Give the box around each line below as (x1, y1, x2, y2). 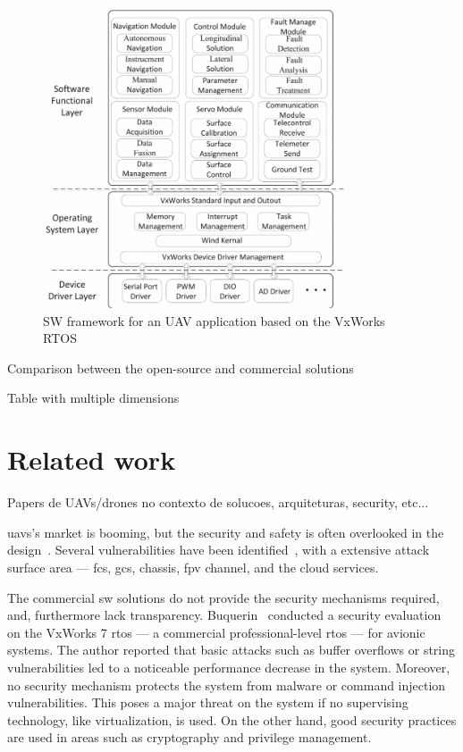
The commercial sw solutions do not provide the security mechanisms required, (7, 588, 440, 606)
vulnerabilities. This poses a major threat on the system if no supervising (7, 693, 408, 712)
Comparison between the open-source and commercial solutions (7, 358, 354, 377)
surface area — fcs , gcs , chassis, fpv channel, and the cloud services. (7, 557, 379, 576)
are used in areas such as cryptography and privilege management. (7, 728, 372, 747)
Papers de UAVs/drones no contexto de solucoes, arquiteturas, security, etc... (7, 493, 429, 512)
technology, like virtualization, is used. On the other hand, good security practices (7, 710, 457, 729)
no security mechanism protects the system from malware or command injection (7, 675, 446, 694)
